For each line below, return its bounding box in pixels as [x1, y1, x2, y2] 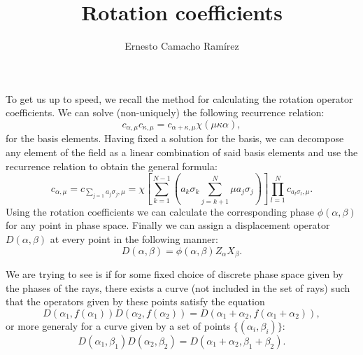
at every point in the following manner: [50, 232, 218, 246]
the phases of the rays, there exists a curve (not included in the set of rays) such [6, 280, 350, 295]
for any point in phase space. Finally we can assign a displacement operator [6, 218, 330, 232]
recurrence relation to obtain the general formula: [6, 158, 218, 173]
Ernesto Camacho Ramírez [124, 39, 239, 53]
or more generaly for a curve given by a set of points [6, 318, 231, 333]
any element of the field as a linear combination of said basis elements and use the [6, 144, 358, 159]
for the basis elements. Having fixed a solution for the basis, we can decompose [6, 131, 344, 146]
